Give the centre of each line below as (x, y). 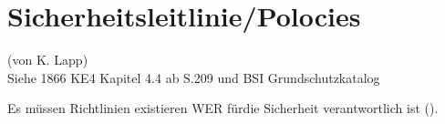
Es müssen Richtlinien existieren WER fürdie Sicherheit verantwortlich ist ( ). (223, 108)
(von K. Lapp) (48, 60)
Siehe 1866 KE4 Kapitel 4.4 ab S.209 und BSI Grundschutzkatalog (194, 77)
